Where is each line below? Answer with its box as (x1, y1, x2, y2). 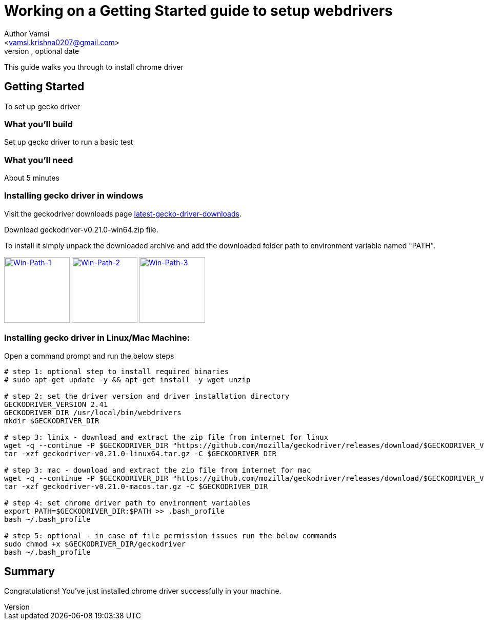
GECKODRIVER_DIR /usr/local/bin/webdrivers (4, 408, 181, 417)
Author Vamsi (4, 29, 50, 38)
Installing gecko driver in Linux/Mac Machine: (4, 333, 190, 343)
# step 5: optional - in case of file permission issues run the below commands (4, 531, 337, 540)
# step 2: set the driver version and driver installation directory (4, 392, 290, 400)
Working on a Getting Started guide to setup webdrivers (4, 2, 393, 19)
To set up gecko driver (4, 102, 80, 111)
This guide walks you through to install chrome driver (4, 62, 184, 71)
